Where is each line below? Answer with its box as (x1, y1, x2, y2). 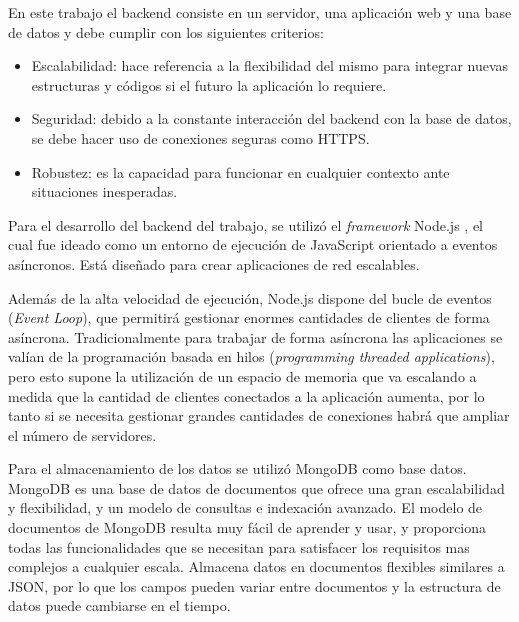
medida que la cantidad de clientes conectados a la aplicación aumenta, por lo (8, 385, 485, 406)
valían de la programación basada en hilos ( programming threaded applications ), (8, 346, 495, 367)
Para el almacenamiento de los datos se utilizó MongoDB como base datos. (8, 458, 467, 479)
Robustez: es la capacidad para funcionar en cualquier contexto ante (31, 161, 450, 182)
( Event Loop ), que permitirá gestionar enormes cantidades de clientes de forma (8, 307, 490, 328)
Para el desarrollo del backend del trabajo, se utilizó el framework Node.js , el (8, 214, 483, 235)
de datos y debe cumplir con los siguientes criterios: (8, 21, 324, 42)
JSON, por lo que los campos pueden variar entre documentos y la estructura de (8, 575, 501, 596)
